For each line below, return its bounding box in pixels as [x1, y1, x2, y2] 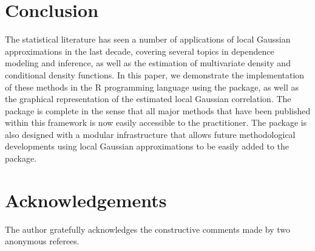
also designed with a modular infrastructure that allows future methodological [5, 128, 296, 140]
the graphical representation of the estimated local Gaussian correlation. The [5, 92, 291, 105]
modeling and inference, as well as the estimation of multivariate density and [5, 57, 291, 69]
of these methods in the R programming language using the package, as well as [5, 80, 299, 93]
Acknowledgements [5, 187, 167, 212]
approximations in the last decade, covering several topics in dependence [5, 44, 274, 57]
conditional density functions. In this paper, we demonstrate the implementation [5, 68, 305, 81]
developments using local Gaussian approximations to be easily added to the [5, 140, 290, 153]
